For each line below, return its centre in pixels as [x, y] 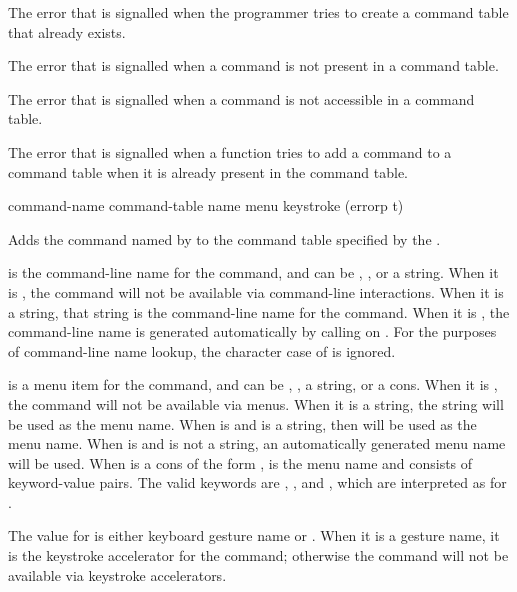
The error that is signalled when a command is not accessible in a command [241, 98]
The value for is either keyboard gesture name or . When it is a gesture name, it [254, 535]
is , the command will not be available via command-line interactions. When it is [256, 291]
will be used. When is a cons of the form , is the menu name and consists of [240, 462]
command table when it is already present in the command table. [208, 171]
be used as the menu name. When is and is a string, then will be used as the [242, 423]
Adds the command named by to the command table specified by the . [224, 238]
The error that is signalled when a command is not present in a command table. [253, 65]
